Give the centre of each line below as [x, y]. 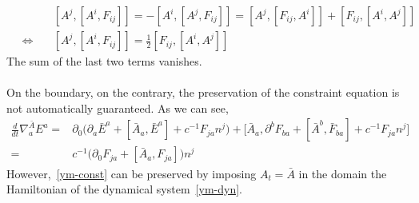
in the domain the [343, 173]
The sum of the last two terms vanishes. [104, 61]
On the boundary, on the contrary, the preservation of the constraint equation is [203, 92]
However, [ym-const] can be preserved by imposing [132, 173]
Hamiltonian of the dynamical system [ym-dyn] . [124, 189]
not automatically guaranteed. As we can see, [118, 107]
